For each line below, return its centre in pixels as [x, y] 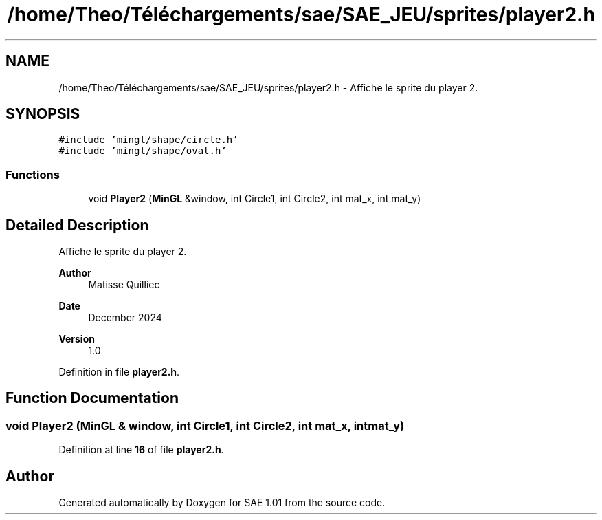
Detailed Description [77, 225]
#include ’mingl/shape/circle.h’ [148, 140]
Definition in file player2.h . [119, 372]
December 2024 [125, 318]
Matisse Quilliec [124, 285]
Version [77, 339]
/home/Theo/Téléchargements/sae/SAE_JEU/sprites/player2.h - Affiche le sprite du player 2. [268, 87]
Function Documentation [92, 398]
